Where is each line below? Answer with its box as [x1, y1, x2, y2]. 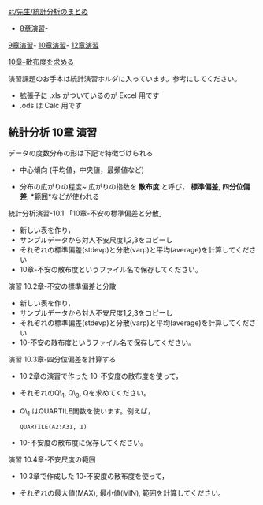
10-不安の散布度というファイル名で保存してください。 [19, 338, 195, 347]
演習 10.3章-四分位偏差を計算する [8, 354, 117, 364]
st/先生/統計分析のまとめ [8, 7, 89, 16]
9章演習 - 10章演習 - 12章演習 [8, 40, 100, 50]
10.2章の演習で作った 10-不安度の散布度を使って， [19, 371, 183, 380]
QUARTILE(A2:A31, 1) [19, 423, 87, 432]
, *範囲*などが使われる [26, 192, 100, 201]
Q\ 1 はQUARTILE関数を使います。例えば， [19, 406, 155, 417]
